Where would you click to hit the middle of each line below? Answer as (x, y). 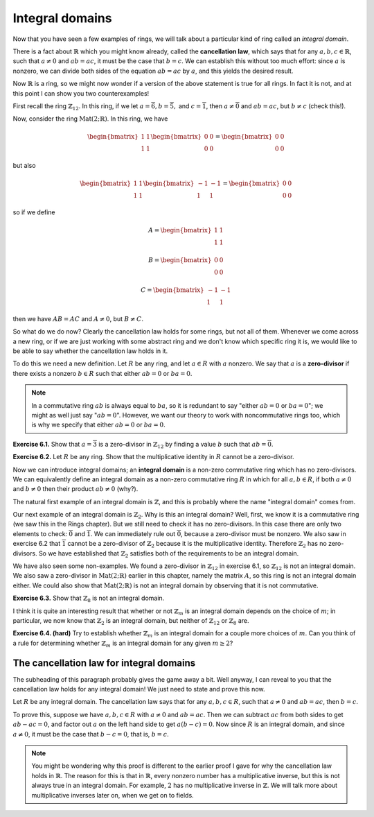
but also (24, 166)
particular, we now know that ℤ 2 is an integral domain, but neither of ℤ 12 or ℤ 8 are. (131, 621)
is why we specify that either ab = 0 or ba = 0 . (98, 425)
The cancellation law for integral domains (104, 663)
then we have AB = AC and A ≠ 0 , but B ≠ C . (78, 318)
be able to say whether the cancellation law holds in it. (90, 351)
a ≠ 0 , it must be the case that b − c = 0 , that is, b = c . (91, 734)
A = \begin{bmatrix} (180, 230)
